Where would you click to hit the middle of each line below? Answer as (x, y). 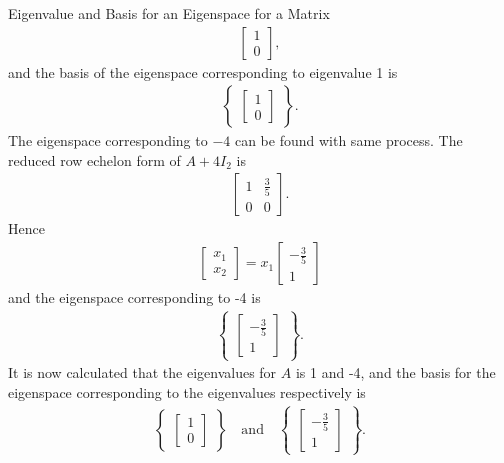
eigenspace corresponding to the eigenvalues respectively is (187, 391)
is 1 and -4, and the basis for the (395, 372)
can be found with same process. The (348, 140)
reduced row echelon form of (94, 159)
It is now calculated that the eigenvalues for (142, 372)
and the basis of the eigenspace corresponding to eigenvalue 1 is (203, 71)
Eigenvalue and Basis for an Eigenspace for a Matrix (169, 13)
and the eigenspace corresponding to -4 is (134, 297)
